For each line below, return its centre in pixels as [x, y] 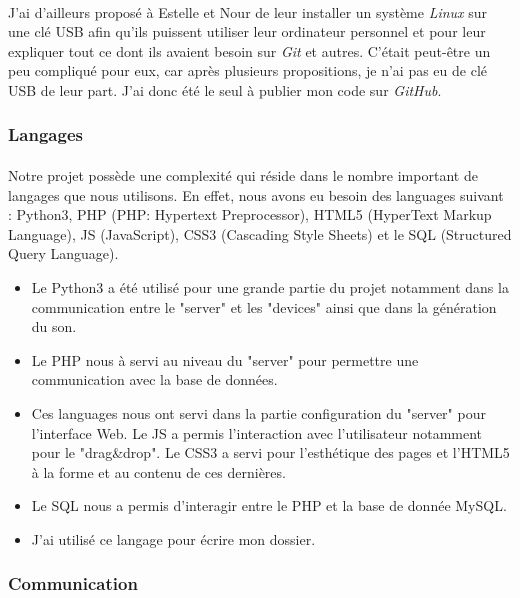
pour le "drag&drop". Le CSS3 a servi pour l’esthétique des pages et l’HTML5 [270, 452]
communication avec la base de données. [154, 379]
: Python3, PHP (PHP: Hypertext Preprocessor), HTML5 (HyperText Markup [250, 214]
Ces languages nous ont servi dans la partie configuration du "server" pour [258, 412]
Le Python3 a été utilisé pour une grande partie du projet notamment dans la [270, 286]
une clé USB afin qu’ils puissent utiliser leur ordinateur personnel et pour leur [247, 31]
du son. [54, 326]
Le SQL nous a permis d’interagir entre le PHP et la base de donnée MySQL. [269, 505]
